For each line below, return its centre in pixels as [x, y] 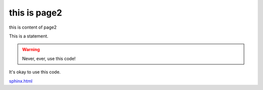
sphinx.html [21, 81]
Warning [31, 50]
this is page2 [36, 13]
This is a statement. [29, 36]
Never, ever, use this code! [49, 58]
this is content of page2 [33, 27]
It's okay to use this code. [35, 72]
